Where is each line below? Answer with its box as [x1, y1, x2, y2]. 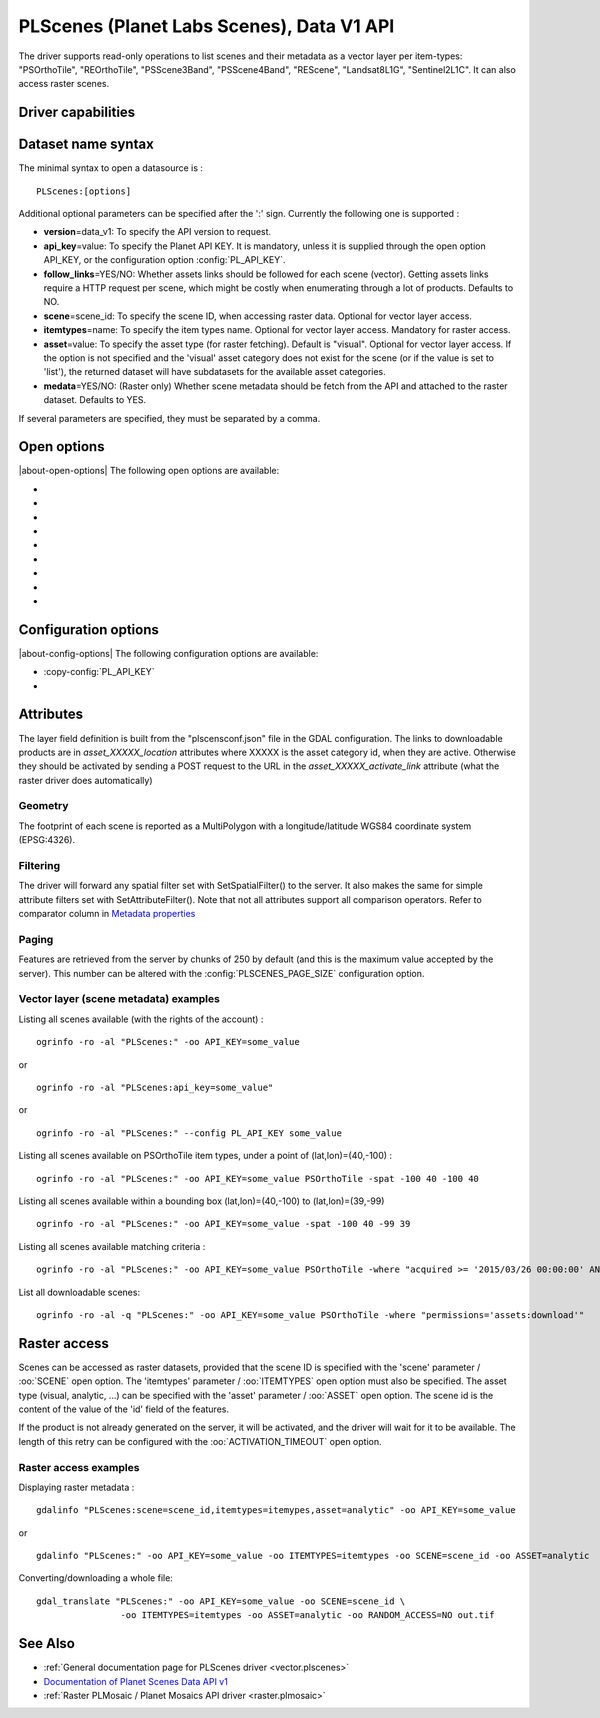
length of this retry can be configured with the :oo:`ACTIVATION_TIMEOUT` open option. [18, 1435, 382, 1447]
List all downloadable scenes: [18, 1286, 140, 1298]
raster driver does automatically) [18, 774, 154, 786]
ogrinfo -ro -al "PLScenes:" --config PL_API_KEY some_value [36, 1127, 342, 1139]
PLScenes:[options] [36, 185, 132, 197]
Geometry [18, 799, 69, 813]
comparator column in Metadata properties [18, 908, 196, 920]
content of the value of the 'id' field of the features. [18, 1403, 230, 1415]
